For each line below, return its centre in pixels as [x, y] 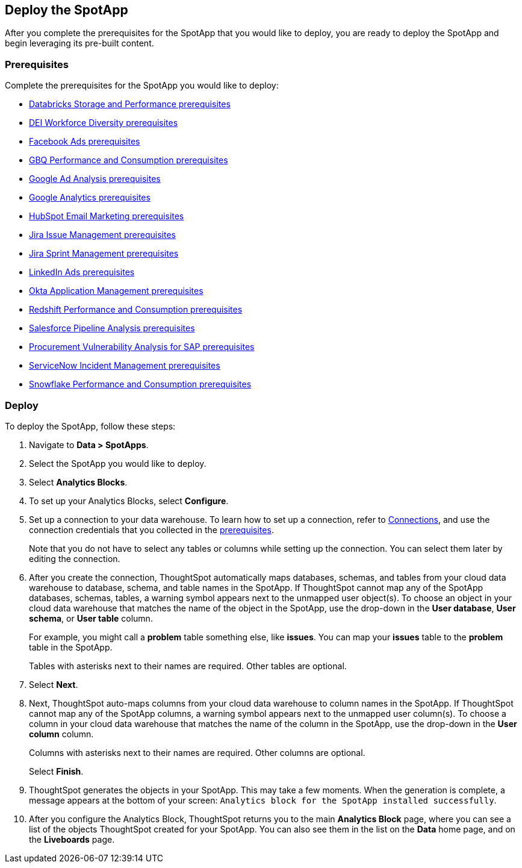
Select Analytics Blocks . [78, 482]
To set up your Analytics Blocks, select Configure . [129, 501]
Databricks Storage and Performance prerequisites [130, 104]
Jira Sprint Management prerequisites [104, 254]
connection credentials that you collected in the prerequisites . [151, 529]
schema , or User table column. [91, 618]
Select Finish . [56, 771]
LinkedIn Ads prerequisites [82, 272]
